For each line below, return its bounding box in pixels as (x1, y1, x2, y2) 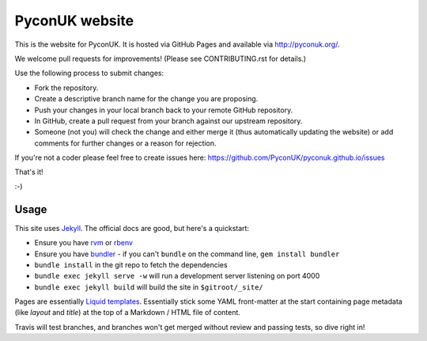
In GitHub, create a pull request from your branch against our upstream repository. (34, 116, 303, 126)
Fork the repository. (34, 83, 99, 93)
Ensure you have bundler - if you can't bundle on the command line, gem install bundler (34, 249, 340, 259)
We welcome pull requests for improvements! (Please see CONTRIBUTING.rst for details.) (14, 54, 307, 63)
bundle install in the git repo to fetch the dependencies (34, 260, 229, 269)
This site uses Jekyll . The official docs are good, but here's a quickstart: (14, 223, 249, 233)
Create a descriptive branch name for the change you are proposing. (34, 94, 259, 104)
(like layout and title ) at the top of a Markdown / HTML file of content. (14, 308, 241, 317)
